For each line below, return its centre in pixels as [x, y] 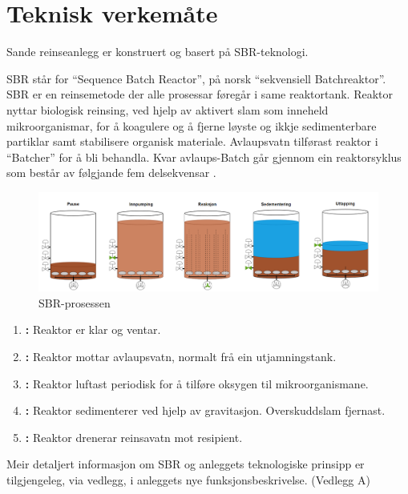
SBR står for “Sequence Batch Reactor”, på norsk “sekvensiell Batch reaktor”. [196, 78]
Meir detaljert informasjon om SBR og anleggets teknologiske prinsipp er [186, 464]
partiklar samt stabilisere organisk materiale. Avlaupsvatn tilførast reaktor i [192, 141]
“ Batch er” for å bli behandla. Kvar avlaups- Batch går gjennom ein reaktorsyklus [204, 157]
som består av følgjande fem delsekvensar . [111, 173]
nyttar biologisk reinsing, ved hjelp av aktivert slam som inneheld [168, 109]
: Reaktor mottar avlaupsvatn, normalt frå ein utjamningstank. [181, 356]
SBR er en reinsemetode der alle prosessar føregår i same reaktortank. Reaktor [200, 94]
